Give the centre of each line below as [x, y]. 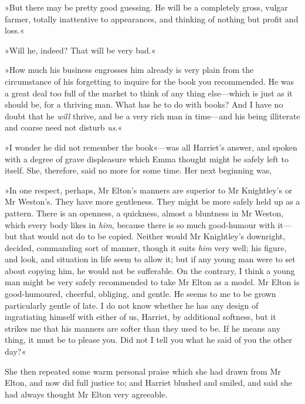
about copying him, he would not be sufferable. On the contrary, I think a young [150, 270]
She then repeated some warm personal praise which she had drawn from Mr [143, 371]
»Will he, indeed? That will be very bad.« [80, 50]
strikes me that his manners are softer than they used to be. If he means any [143, 328]
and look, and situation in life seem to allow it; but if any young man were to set [150, 259]
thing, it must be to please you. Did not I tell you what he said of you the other [149, 340]
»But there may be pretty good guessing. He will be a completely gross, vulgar [146, 7]
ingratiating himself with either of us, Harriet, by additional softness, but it [140, 317]
